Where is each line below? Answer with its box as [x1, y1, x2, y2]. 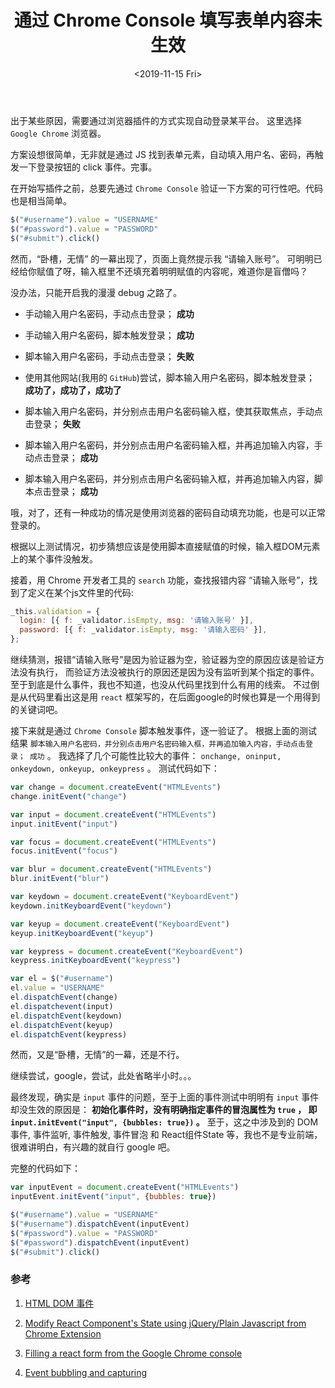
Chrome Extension [24, 1327, 102, 1340]
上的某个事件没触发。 [10, 552, 98, 565]
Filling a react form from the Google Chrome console [24, 1347, 243, 1359]
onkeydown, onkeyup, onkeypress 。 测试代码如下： [10, 762, 220, 775]
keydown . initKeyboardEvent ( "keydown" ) [10, 901, 172, 911]
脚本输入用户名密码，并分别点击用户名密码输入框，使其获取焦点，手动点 [24, 405, 323, 417]
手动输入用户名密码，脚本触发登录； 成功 [24, 329, 195, 341]
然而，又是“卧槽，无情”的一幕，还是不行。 [10, 1049, 185, 1061]
